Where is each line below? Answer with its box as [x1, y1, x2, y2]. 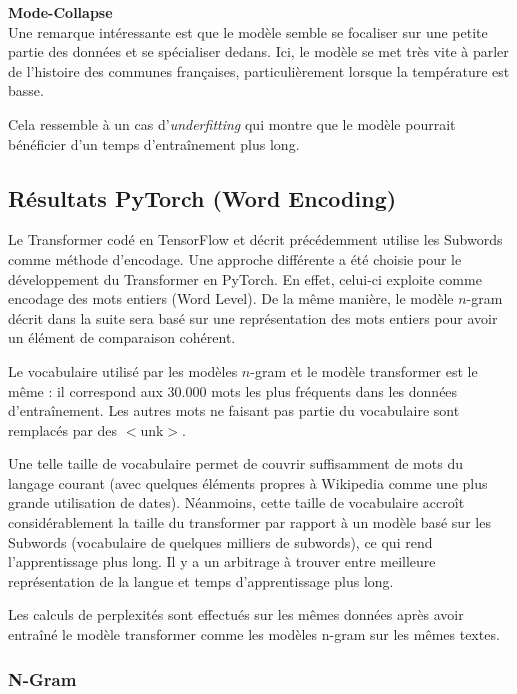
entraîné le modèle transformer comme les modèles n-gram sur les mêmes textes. [8, 624, 500, 645]
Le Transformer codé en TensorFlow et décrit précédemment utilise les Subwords [8, 229, 503, 250]
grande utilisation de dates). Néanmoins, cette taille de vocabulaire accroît [8, 492, 465, 513]
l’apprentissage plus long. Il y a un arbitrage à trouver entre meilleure [8, 551, 436, 572]
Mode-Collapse [8, 2, 113, 22]
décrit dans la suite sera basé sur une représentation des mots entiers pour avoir [8, 307, 498, 328]
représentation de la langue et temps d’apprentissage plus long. [8, 570, 394, 591]
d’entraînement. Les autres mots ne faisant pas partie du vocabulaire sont [8, 400, 460, 421]
